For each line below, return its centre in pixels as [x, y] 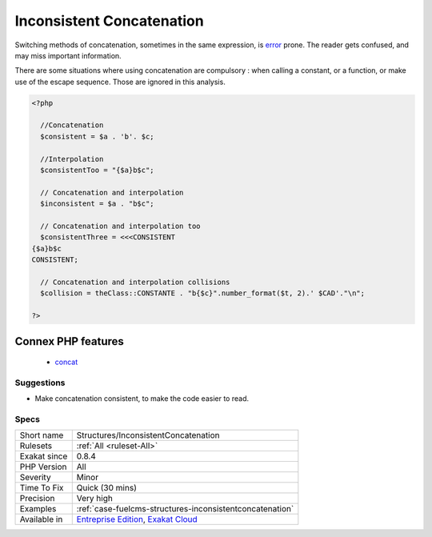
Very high [95, 499]
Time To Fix [42, 488]
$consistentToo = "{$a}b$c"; [98, 170]
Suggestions [40, 383]
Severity [35, 478]
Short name [42, 435]
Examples [38, 509]
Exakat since [44, 456]
